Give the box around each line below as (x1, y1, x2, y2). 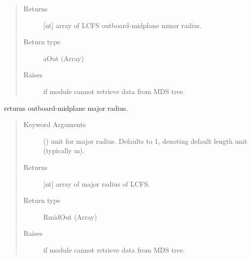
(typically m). (43, 145, 85, 156)
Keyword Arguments (23, 119, 86, 129)
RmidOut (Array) (43, 211, 97, 222)
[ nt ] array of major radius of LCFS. (43, 178, 150, 189)
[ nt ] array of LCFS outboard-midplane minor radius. (43, 20, 202, 30)
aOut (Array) (43, 53, 84, 63)
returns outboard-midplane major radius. (4, 102, 128, 113)
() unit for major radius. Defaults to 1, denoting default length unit (43, 135, 248, 146)
